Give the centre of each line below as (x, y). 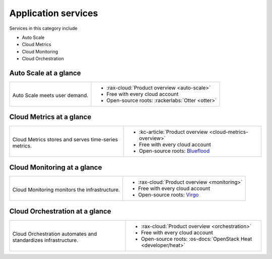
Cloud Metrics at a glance (50, 117)
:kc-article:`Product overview (174, 132)
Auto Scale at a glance (45, 73)
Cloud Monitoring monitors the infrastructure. (66, 190)
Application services (54, 13)
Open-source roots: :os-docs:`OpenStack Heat (197, 239)
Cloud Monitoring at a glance (56, 167)
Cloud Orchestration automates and (55, 234)
